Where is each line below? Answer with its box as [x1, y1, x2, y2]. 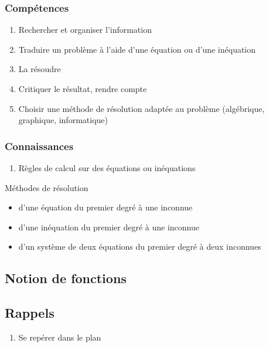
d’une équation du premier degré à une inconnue [18, 201, 193, 213]
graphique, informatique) [18, 114, 108, 126]
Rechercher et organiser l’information [18, 23, 152, 36]
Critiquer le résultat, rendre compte [18, 83, 147, 94]
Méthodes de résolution [5, 181, 88, 193]
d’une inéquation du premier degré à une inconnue [18, 220, 199, 233]
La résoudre [18, 63, 61, 75]
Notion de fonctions [5, 269, 127, 287]
